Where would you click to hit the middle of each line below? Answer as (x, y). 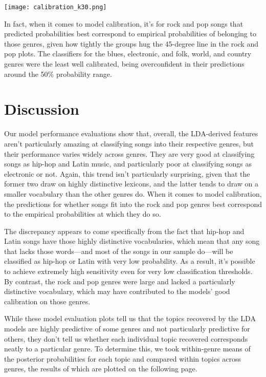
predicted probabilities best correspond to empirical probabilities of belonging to (130, 34)
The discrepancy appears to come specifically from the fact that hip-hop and (124, 231)
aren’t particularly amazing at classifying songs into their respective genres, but (129, 143)
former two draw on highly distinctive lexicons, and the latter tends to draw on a (131, 184)
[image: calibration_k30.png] (56, 7)
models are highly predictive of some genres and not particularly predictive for (127, 329)
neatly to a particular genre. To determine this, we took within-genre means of (127, 349)
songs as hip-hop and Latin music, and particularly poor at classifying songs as (128, 164)
